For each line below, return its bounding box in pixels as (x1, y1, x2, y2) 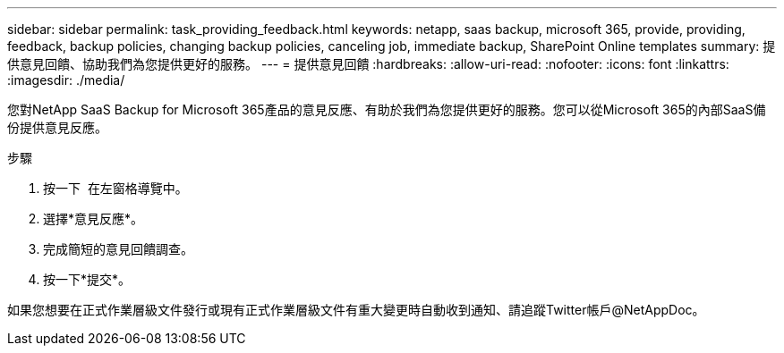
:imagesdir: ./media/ (7, 72, 125, 88)
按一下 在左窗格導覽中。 (43, 181, 188, 196)
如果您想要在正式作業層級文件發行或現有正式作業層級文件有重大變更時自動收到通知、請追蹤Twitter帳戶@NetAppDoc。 (7, 302, 705, 317)
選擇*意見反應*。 (43, 211, 144, 226)
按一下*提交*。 (43, 272, 132, 287)
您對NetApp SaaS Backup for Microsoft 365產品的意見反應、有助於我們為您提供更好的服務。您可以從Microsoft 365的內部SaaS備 (7, 102, 766, 117)
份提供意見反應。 (7, 120, 107, 135)
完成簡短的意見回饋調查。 (43, 241, 193, 256)
